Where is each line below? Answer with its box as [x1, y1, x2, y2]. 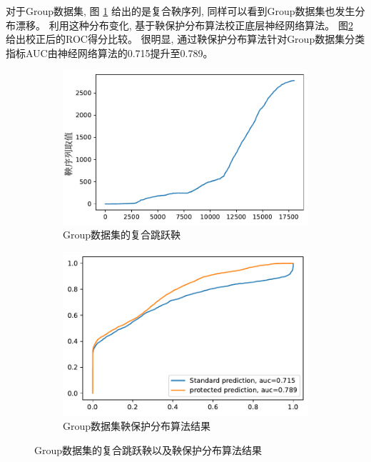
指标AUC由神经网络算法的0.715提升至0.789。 [6, 45, 213, 60]
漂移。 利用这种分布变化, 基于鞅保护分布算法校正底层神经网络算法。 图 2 [15, 17, 353, 32]
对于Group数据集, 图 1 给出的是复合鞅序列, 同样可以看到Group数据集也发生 [6, 4, 355, 18]
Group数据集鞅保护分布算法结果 [63, 418, 211, 433]
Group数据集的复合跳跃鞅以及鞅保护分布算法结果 [34, 442, 263, 457]
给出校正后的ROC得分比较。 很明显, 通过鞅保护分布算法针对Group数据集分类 [6, 31, 365, 46]
